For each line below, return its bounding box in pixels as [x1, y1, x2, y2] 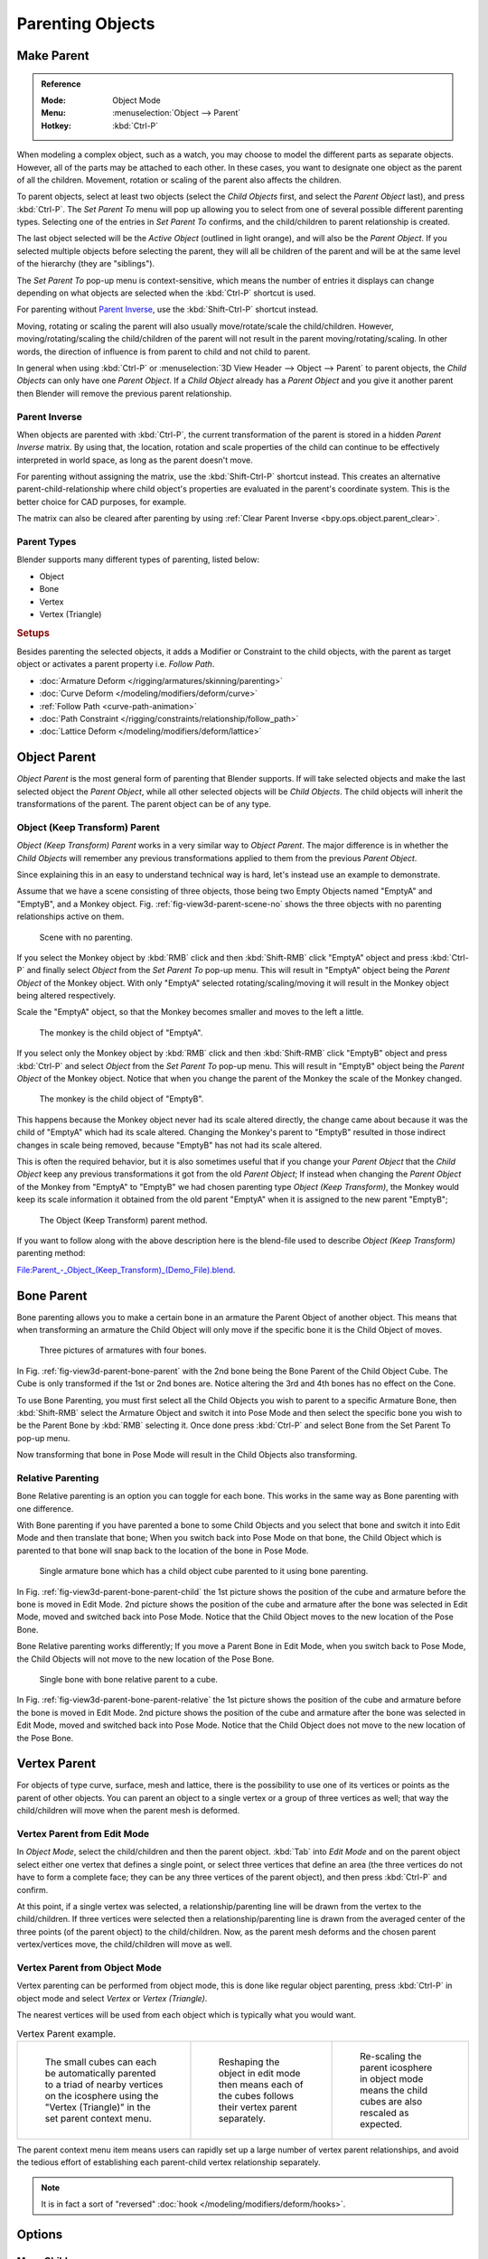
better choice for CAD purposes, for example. [16, 496, 187, 507]
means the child [360, 2084, 428, 2096]
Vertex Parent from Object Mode [16, 1961, 163, 1973]
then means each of [218, 2078, 305, 2091]
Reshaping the [218, 2056, 280, 2068]
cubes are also [360, 2095, 423, 2107]
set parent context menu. [44, 2112, 153, 2124]
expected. [360, 2117, 402, 2130]
